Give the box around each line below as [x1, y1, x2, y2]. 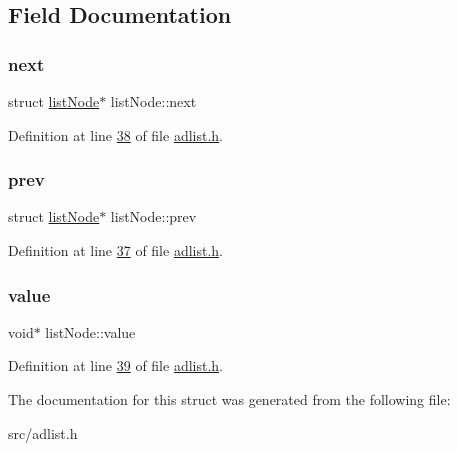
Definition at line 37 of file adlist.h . [8, 240, 224, 260]
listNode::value [45, 321, 136, 342]
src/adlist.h [8, 422, 78, 443]
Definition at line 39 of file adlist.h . [8, 355, 224, 376]
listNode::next [110, 91, 197, 111]
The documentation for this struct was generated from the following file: [8, 389, 451, 409]
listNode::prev [110, 206, 197, 227]
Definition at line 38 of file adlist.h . [8, 124, 224, 145]
